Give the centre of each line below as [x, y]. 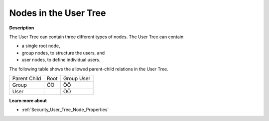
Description [22, 28]
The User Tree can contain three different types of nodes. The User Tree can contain [96, 37]
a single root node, [41, 46]
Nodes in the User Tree [58, 13]
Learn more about [28, 100]
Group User [77, 78]
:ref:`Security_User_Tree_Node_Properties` [65, 110]
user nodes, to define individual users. [61, 60]
